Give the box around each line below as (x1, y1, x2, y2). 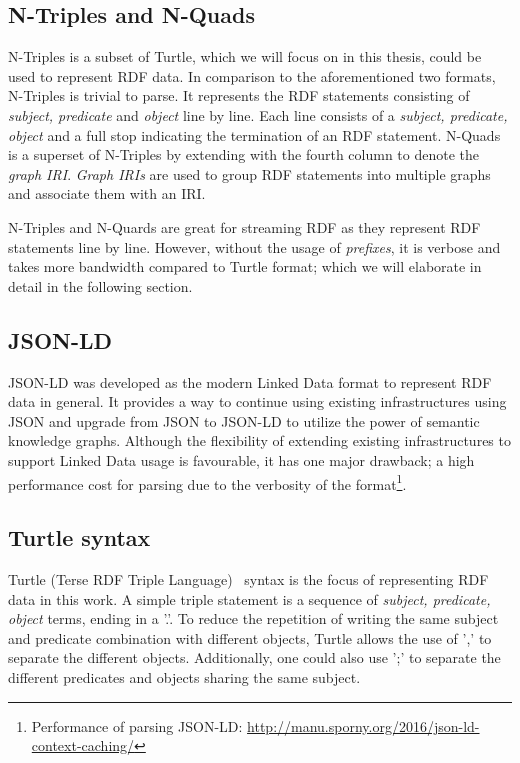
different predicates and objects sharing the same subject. (8, 666, 361, 687)
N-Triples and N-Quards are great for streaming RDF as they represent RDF (8, 216, 481, 237)
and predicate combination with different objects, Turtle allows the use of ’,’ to (8, 627, 492, 648)
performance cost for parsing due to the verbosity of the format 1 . (8, 470, 407, 494)
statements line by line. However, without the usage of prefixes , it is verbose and (8, 236, 501, 257)
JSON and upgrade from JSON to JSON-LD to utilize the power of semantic (8, 410, 480, 431)
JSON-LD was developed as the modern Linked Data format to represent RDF (8, 371, 492, 392)
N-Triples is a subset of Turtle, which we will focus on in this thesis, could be (8, 46, 482, 67)
